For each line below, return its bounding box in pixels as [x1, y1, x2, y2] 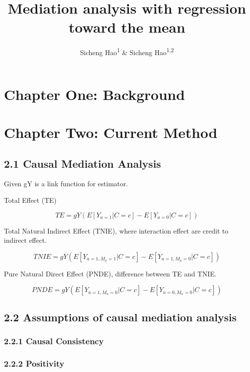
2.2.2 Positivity [4, 357, 64, 369]
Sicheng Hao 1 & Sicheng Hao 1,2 [80, 46, 174, 57]
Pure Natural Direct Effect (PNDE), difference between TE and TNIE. [4, 268, 217, 278]
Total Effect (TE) [4, 195, 57, 205]
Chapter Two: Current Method [4, 122, 218, 142]
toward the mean [68, 17, 186, 37]
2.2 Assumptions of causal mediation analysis [4, 309, 237, 324]
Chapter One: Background [4, 84, 185, 104]
